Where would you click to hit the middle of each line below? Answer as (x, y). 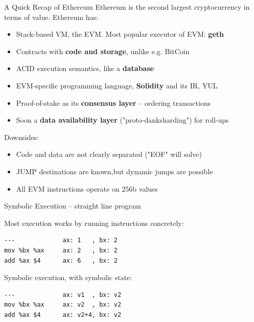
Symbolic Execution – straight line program (73, 206)
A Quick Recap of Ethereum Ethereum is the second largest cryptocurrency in (127, 7)
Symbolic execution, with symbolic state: (68, 277)
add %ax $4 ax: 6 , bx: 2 (61, 260)
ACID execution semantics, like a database (85, 68)
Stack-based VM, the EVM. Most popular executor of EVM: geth (120, 34)
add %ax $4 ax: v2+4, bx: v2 (63, 315)
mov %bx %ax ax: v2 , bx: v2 (63, 305)
